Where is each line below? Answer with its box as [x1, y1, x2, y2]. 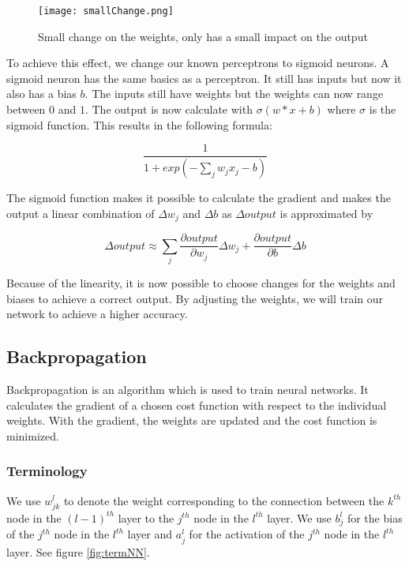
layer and [127, 526, 173, 542]
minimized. [6, 427, 59, 444]
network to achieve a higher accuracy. [6, 305, 188, 322]
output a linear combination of [6, 204, 155, 221]
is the [369, 101, 396, 118]
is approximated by [280, 204, 373, 221]
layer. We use [267, 509, 332, 526]
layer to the [118, 509, 174, 526]
